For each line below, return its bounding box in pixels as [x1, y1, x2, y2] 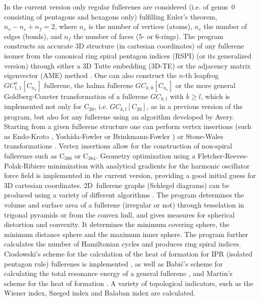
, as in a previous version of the [146, 101, 243, 111]
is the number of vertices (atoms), [88, 21, 192, 31]
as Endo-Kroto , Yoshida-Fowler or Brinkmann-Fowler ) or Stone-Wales [4, 130, 223, 141]
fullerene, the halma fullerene [43, 79, 133, 90]
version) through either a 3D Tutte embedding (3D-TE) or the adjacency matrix [4, 60, 251, 70]
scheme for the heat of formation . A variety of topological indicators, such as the [4, 277, 253, 288]
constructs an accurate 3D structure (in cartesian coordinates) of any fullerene [4, 40, 244, 51]
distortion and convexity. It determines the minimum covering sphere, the [4, 219, 229, 229]
